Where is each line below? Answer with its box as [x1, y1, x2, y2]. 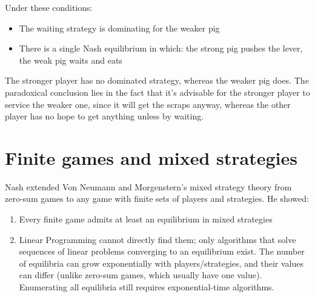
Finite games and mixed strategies [5, 145, 298, 170]
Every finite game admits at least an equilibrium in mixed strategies [19, 213, 273, 225]
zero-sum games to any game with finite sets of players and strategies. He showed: [5, 192, 309, 205]
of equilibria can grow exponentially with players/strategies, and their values [19, 256, 303, 269]
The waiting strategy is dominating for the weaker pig [19, 21, 220, 34]
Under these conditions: [5, 1, 93, 13]
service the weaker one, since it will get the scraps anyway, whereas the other [5, 98, 291, 110]
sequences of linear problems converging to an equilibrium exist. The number [19, 245, 305, 258]
